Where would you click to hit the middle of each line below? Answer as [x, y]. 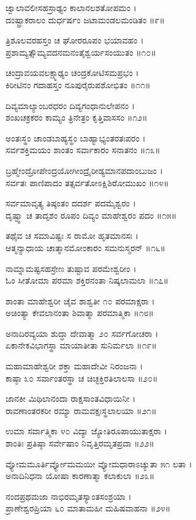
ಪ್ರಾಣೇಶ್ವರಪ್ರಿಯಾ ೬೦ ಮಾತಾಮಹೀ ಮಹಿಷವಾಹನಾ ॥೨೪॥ [88, 508]
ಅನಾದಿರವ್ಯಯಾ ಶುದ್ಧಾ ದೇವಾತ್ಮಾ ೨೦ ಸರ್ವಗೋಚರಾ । [82, 333]
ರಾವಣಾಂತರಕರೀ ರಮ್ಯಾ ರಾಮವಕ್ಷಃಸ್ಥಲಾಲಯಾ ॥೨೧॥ [81, 410]
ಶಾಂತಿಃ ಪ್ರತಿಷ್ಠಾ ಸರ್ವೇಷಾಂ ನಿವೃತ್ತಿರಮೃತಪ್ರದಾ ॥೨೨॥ [80, 443]
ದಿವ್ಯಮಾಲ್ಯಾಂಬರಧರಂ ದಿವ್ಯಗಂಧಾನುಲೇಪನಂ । [70, 105]
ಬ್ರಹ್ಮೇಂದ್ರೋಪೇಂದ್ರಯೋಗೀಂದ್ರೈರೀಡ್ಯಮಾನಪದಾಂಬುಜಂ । [84, 170]
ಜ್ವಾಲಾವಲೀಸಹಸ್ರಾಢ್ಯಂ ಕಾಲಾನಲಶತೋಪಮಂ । [71, 7]
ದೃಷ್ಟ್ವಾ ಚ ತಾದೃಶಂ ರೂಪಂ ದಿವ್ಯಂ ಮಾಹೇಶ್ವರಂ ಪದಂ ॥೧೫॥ [91, 215]
